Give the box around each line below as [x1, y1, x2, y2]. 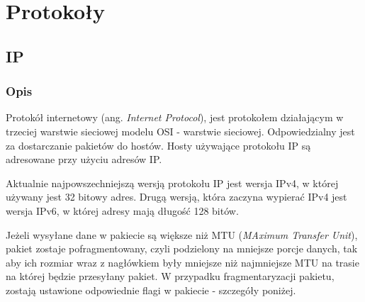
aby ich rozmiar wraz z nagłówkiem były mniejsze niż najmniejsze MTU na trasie [6, 255, 359, 269]
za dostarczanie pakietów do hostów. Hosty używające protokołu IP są [6, 138, 311, 152]
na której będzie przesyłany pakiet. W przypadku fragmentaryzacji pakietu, [6, 269, 335, 284]
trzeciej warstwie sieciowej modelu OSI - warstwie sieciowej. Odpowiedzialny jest [6, 123, 355, 138]
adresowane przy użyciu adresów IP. [6, 152, 162, 167]
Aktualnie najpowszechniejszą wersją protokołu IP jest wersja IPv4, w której [6, 175, 339, 190]
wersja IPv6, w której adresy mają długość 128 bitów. [6, 203, 239, 218]
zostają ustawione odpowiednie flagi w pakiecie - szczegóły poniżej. [6, 282, 296, 297]
